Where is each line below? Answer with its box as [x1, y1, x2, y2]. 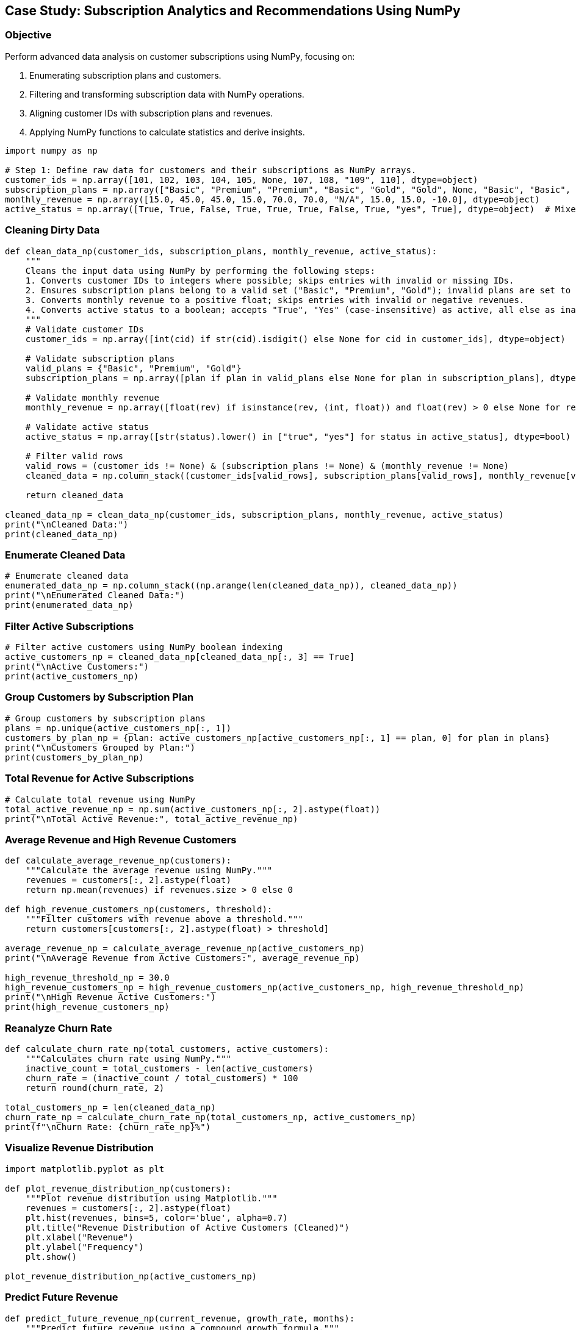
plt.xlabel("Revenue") [25, 1232, 134, 1242]
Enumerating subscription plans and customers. [29, 70, 221, 80]
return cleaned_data [25, 490, 123, 500]
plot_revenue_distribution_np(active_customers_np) [5, 1271, 257, 1281]
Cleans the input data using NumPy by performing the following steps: [25, 265, 375, 276]
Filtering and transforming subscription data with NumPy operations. [29, 88, 304, 99]
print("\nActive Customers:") [5, 662, 149, 672]
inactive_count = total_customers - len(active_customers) [25, 1064, 314, 1074]
